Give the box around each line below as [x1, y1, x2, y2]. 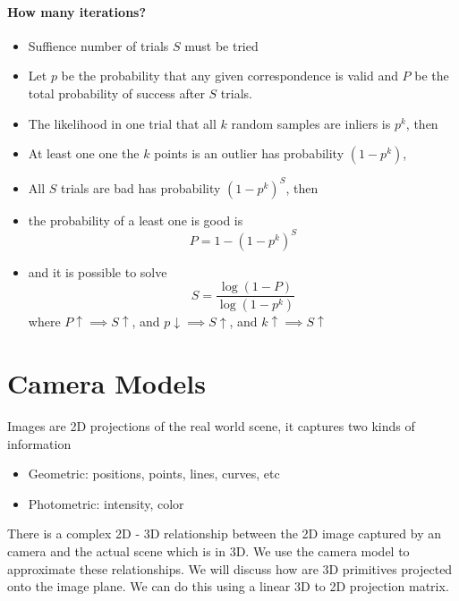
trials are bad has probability [61, 178, 221, 197]
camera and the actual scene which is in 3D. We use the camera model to [7, 541, 410, 560]
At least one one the [28, 144, 140, 163]
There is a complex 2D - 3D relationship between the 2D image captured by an [7, 524, 441, 543]
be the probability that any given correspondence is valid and [61, 66, 398, 85]
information [7, 434, 72, 453]
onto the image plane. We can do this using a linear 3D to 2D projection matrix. [7, 577, 449, 596]
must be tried [184, 36, 259, 55]
